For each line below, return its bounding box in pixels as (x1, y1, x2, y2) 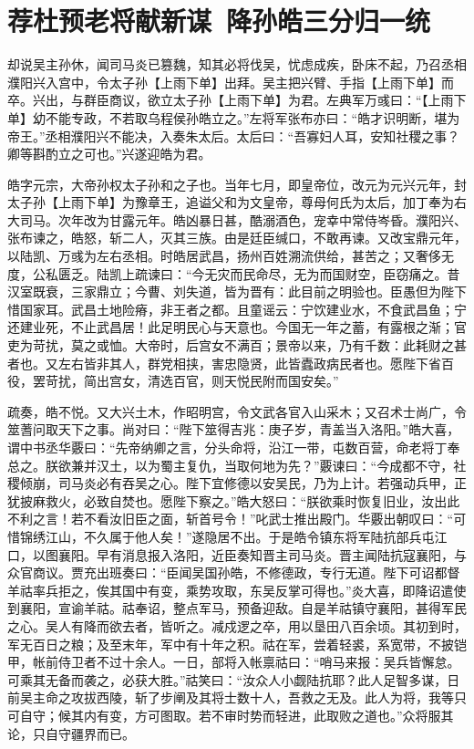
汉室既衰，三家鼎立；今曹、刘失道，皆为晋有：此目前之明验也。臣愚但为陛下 (7, 282, 467, 301)
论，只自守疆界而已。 (7, 723, 135, 743)
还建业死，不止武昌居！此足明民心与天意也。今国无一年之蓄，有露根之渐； (7, 317, 454, 337)
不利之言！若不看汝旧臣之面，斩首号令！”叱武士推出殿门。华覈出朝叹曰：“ (7, 509, 454, 528)
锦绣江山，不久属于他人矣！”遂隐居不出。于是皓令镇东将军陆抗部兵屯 (19, 526, 435, 546)
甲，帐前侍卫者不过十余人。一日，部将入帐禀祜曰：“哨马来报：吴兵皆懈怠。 (7, 652, 460, 671)
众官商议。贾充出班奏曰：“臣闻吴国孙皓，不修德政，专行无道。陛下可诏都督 (7, 563, 460, 582)
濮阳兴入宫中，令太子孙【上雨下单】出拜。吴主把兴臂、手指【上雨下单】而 (7, 72, 454, 91)
